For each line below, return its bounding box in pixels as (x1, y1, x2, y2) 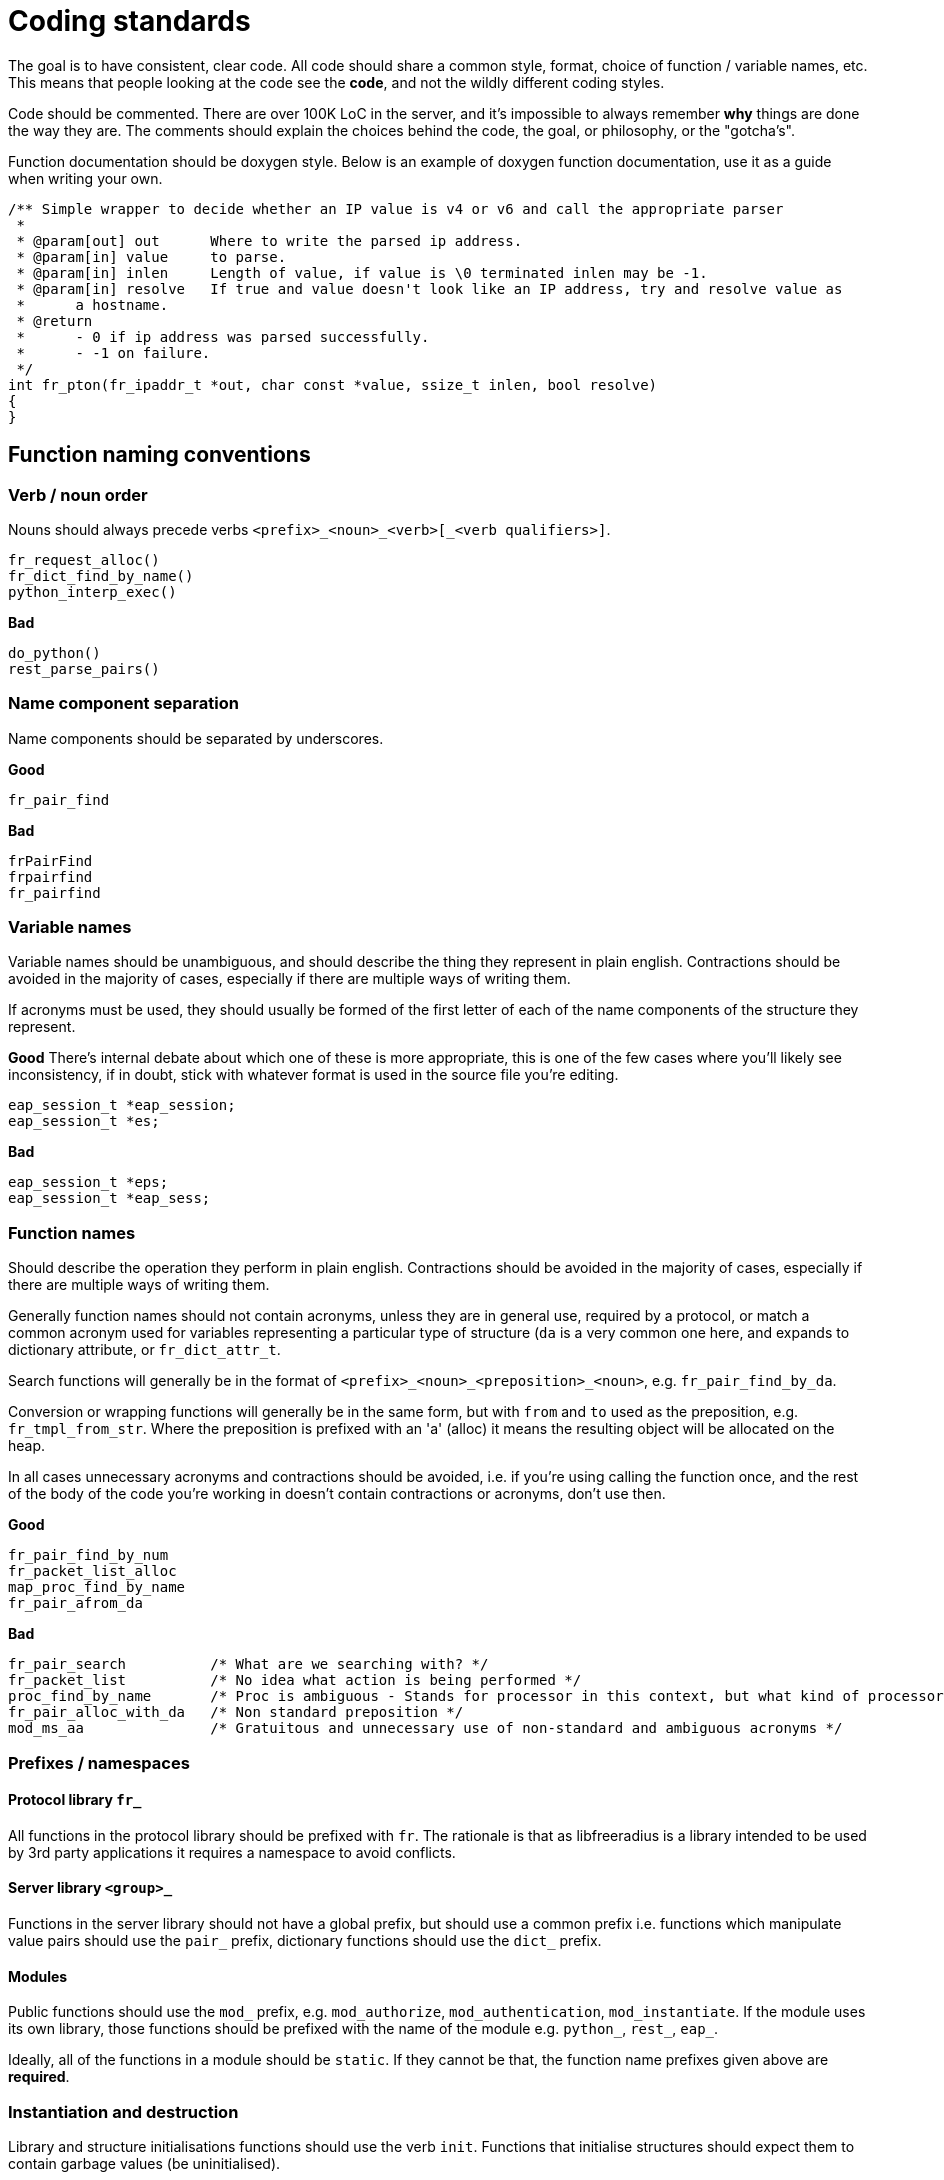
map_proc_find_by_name (8, 1579, 186, 1596)
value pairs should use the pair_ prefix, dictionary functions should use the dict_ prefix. (8, 1932, 602, 1950)
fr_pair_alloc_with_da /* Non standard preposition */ (8, 1704, 464, 1721)
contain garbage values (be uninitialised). (8, 2155, 281, 2172)
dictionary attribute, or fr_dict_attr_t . (8, 1341, 281, 1359)
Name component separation (8, 693, 239, 714)
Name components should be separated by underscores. (8, 729, 384, 747)
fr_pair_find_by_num (8, 1547, 169, 1564)
